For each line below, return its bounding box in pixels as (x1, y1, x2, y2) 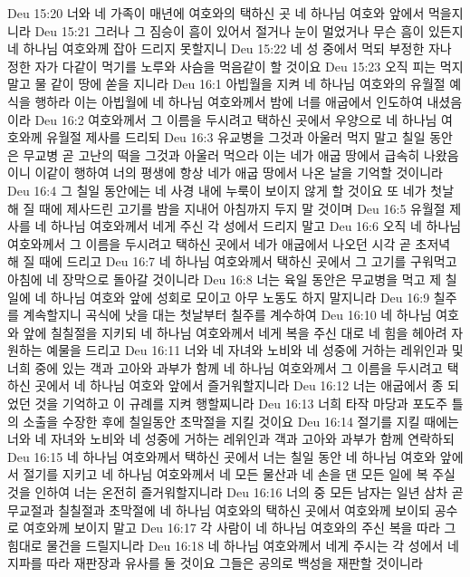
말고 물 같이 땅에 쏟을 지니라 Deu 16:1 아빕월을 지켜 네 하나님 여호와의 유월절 (7, 74, 446, 93)
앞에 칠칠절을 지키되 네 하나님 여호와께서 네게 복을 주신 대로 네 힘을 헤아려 (23, 322, 447, 341)
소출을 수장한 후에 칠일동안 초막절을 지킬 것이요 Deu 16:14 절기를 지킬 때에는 (23, 411, 459, 430)
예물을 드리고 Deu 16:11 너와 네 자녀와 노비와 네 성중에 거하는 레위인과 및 (46, 341, 464, 360)
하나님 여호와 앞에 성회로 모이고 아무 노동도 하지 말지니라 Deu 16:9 (50, 287, 430, 306)
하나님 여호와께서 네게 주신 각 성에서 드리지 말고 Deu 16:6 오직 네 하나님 (50, 216, 462, 236)
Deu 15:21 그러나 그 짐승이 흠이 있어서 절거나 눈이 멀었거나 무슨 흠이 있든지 (34, 21, 464, 40)
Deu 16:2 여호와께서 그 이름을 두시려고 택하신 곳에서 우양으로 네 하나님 (34, 110, 437, 129)
